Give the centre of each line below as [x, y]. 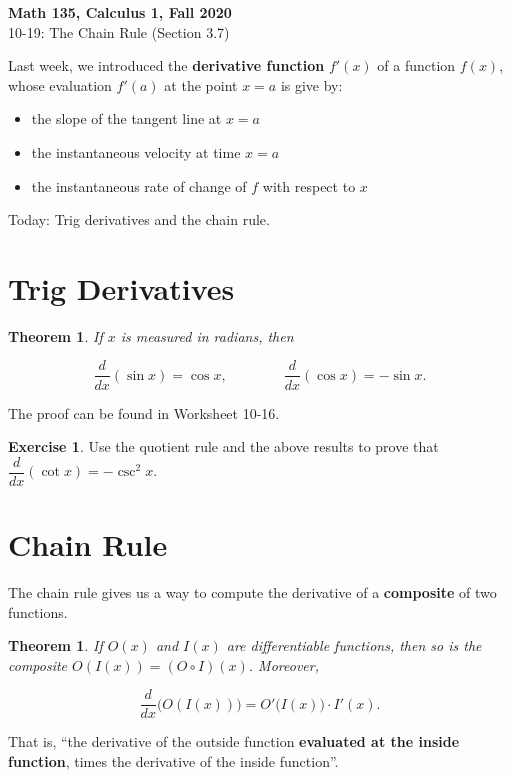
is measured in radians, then [207, 335]
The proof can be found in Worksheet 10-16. [144, 412]
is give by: [311, 84]
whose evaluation [60, 84]
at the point [201, 84]
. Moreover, [283, 664]
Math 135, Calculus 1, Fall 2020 [120, 12]
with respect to [309, 185]
